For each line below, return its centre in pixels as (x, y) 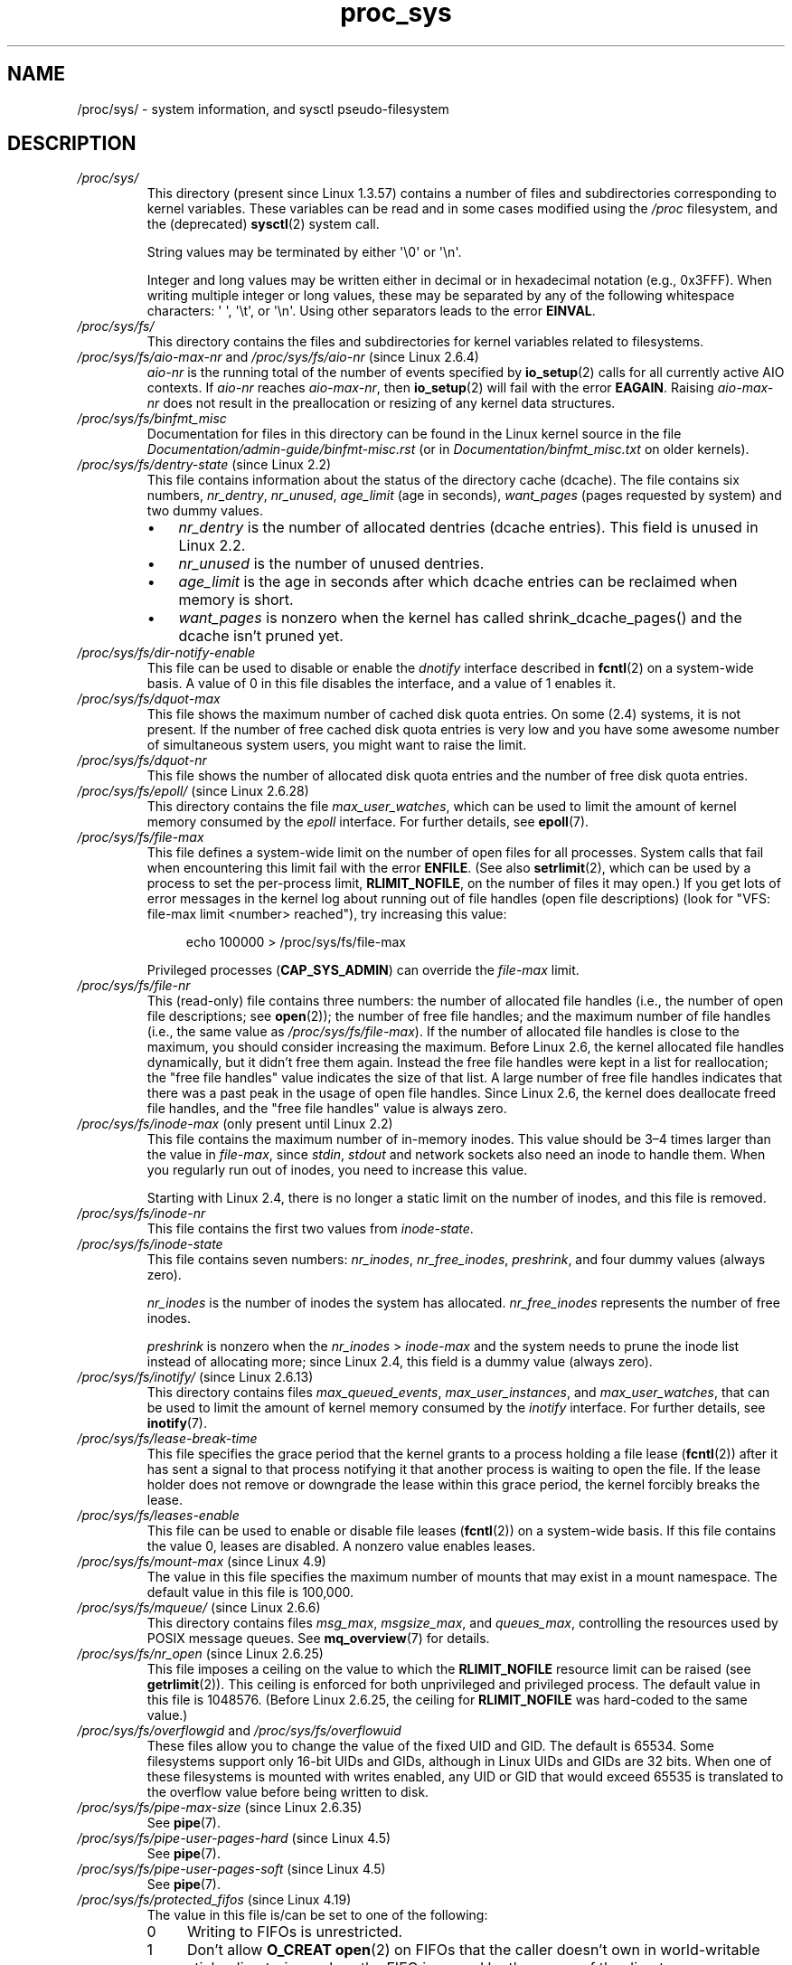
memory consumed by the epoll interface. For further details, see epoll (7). (368, 822)
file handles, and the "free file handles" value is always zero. (327, 1109)
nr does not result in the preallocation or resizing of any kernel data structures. (381, 403)
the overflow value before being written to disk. (288, 1792)
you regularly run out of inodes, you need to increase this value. (337, 1170)
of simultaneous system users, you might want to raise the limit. (337, 745)
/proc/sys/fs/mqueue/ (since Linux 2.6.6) (199, 1608)
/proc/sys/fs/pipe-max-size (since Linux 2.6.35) (220, 1808)
